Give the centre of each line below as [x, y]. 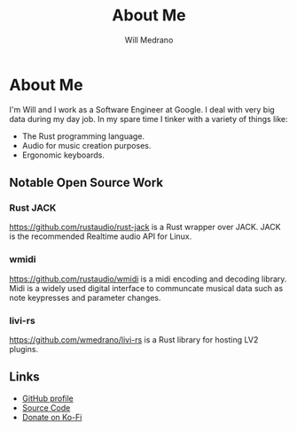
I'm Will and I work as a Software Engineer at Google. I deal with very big [142, 109]
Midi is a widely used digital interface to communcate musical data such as [146, 288]
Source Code [46, 407]
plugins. [23, 349]
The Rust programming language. [83, 136]
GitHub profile [47, 398]
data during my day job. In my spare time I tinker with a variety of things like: [148, 119]
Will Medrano [149, 40]
